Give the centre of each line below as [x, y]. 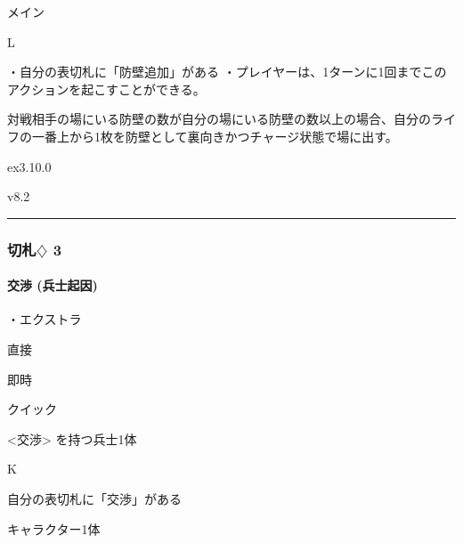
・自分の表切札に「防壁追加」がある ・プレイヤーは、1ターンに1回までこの [227, 72]
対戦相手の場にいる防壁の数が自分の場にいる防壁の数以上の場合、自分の [219, 119]
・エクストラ [45, 319]
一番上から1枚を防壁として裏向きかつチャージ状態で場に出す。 [215, 136]
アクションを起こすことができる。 [106, 89]
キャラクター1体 [54, 528]
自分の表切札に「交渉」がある [94, 498]
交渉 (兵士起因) [53, 285]
